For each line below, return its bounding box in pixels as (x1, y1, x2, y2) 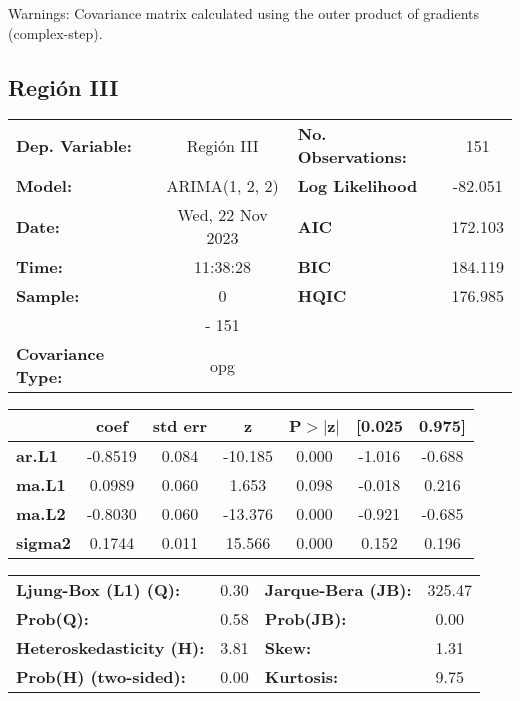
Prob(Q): (16, 607, 89, 631)
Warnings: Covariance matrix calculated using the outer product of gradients (8, 3, 480, 23)
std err (152, 414, 208, 438)
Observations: (297, 145, 407, 169)
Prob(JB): (264, 607, 347, 631)
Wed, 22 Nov (177, 203, 268, 227)
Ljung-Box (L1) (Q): (16, 578, 181, 602)
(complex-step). (8, 22, 103, 43)
